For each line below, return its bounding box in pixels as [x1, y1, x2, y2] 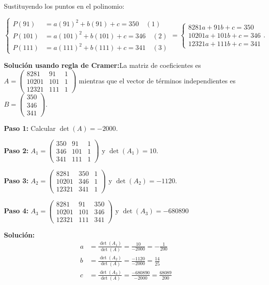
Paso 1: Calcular [4, 123, 56, 133]
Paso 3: [4, 175, 29, 185]
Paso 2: [4, 145, 29, 155]
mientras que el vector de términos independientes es [79, 75, 236, 85]
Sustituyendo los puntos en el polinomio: [4, 1, 125, 11]
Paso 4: [4, 206, 29, 216]
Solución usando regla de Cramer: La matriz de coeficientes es [4, 60, 201, 70]
